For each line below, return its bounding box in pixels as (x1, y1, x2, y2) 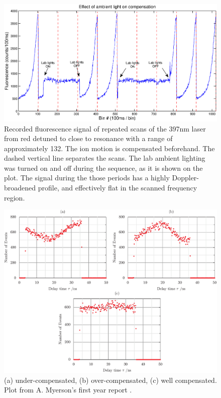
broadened (4, 182, 36, 193)
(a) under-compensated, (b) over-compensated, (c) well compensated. (4, 374, 217, 385)
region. (4, 192, 25, 203)
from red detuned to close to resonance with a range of (4, 133, 173, 144)
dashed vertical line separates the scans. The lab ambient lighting (4, 153, 205, 163)
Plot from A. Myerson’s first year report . (4, 384, 132, 395)
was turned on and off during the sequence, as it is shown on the (4, 162, 203, 173)
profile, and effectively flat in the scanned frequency (38, 182, 197, 193)
